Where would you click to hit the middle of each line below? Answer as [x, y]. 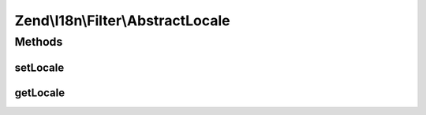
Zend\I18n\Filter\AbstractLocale [122, 20]
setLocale [39, 67]
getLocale [40, 93]
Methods [39, 42]
